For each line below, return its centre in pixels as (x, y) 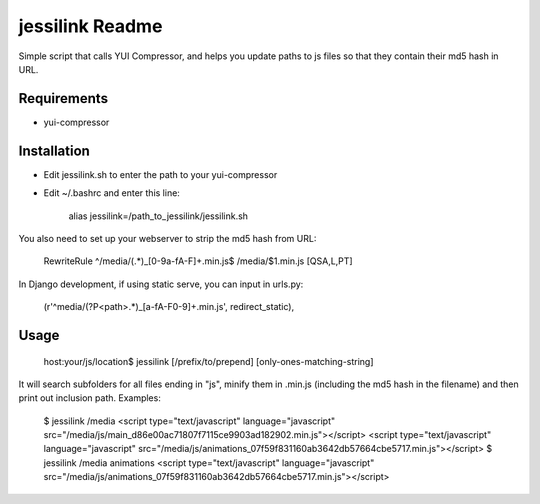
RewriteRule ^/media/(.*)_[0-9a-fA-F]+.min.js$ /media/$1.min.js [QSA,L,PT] (198, 261)
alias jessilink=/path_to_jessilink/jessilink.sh (158, 216)
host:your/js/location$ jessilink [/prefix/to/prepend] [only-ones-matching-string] (208, 361)
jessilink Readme (90, 26)
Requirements (63, 98)
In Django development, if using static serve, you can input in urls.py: (161, 284)
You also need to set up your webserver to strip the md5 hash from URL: (167, 238)
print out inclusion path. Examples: (90, 398)
